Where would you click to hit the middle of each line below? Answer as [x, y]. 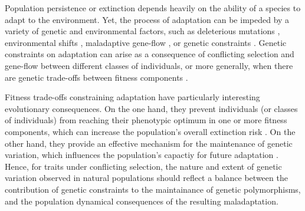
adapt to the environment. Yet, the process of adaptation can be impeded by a [147, 19]
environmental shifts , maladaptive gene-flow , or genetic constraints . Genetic [146, 42]
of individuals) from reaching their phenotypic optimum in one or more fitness [146, 120]
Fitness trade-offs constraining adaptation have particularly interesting [132, 97]
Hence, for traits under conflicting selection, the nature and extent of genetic [143, 166]
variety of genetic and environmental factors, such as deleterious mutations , [142, 31]
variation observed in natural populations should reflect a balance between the [146, 178]
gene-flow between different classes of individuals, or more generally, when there [149, 65]
